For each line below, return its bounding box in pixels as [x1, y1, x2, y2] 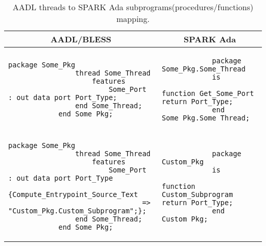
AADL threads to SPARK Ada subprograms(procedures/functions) [12, 1, 254, 13]
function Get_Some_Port [162, 89, 254, 97]
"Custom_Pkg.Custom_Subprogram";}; [8, 207, 147, 215]
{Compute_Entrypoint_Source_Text [8, 190, 138, 199]
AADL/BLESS [50, 33, 112, 45]
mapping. [116, 13, 150, 24]
